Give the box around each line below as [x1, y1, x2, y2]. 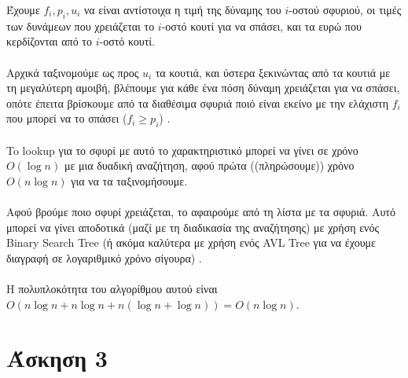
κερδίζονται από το [6, 33, 92, 50]
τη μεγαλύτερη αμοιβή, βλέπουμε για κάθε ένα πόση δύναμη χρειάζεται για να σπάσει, [6, 79, 400, 96]
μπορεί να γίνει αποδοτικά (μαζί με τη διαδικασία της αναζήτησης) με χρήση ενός [6, 218, 379, 235]
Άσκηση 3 [6, 342, 108, 374]
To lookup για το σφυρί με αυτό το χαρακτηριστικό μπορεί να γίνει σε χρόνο [6, 141, 358, 158]
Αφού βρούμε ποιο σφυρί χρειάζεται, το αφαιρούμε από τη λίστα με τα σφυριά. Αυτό [6, 204, 395, 220]
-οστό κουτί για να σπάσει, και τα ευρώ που [161, 17, 362, 34]
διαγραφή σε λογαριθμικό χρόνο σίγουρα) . [6, 249, 202, 266]
